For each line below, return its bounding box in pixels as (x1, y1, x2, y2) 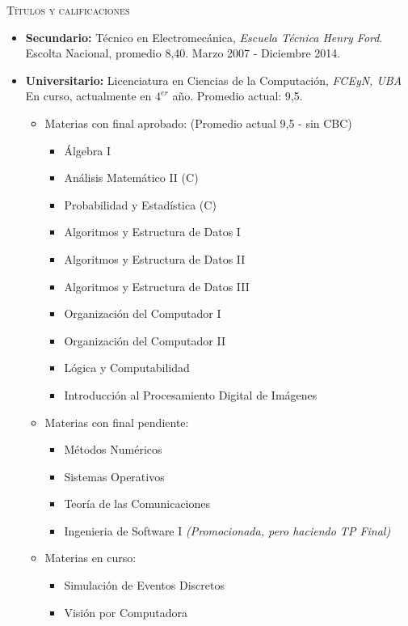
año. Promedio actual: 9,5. (172, 87, 303, 104)
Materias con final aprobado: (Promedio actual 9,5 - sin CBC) (44, 114, 352, 131)
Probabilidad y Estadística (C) (64, 196, 217, 213)
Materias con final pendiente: (44, 413, 189, 430)
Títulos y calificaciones (6, 2, 130, 18)
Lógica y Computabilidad (64, 359, 190, 376)
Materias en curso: (44, 549, 137, 566)
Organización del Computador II (64, 332, 225, 349)
